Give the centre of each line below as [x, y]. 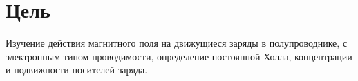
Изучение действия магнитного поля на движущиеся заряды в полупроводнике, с [177, 43]
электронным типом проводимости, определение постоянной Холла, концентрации [179, 56]
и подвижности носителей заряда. [77, 70]
